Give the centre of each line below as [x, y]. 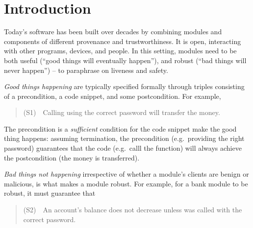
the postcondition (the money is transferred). [72, 157]
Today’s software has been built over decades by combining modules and [113, 32]
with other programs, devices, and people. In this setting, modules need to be [120, 51]
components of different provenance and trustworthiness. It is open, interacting [123, 41]
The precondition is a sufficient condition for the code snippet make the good [120, 128]
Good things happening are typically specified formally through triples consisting [124, 86]
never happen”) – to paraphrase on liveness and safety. [86, 70]
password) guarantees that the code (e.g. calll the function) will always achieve [123, 148]
